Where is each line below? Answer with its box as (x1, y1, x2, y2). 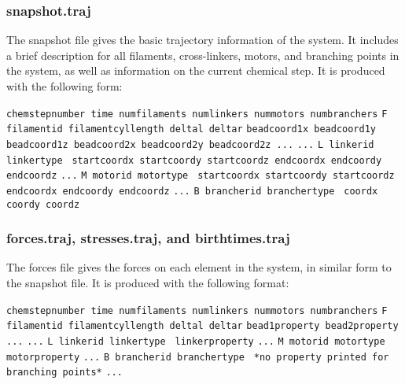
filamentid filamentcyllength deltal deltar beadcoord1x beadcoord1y (6, 124, 376, 135)
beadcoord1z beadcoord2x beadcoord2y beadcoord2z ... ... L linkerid (6, 138, 374, 150)
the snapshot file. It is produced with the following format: (6, 275, 289, 290)
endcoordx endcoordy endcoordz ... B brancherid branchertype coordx (6, 185, 378, 197)
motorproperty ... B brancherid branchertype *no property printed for (6, 351, 389, 363)
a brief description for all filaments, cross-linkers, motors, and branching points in (6, 46, 399, 63)
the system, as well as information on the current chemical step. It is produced (6, 62, 385, 79)
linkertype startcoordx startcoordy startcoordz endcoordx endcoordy (6, 154, 382, 166)
